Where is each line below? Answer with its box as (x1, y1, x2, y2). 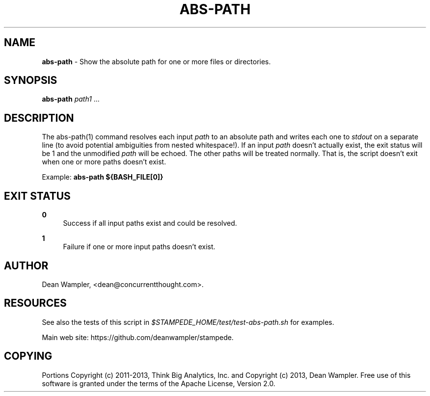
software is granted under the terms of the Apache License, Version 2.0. (42, 379, 275, 388)
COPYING (4, 350, 53, 363)
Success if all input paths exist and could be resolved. (63, 219, 237, 228)
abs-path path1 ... (42, 95, 100, 104)
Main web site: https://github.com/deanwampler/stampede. (42, 333, 234, 342)
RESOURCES (4, 297, 67, 310)
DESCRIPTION (4, 111, 74, 124)
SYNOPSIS (4, 74, 57, 87)
